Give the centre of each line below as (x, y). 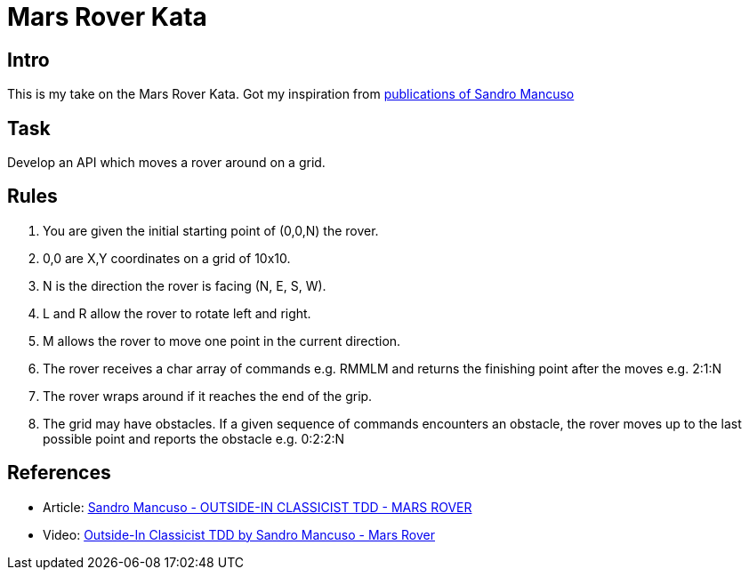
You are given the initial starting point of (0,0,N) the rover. (211, 230)
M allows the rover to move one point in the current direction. (222, 341)
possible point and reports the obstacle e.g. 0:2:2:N (194, 438)
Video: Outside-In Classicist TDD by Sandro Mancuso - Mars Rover (239, 534)
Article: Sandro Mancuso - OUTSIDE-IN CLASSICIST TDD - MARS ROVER (258, 507)
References (59, 473)
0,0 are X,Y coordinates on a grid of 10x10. (167, 258)
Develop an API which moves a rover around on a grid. (166, 163)
